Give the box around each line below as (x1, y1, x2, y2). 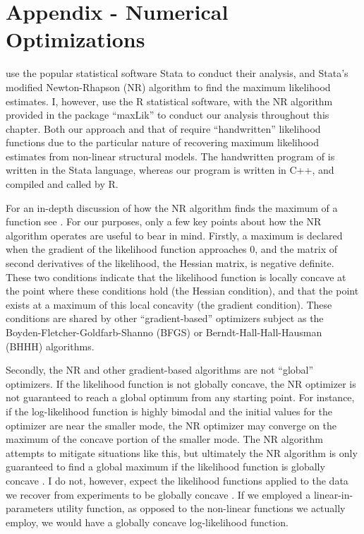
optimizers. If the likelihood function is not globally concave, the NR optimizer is (6, 376, 356, 391)
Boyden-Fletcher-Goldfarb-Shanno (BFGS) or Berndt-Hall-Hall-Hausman (6, 325, 322, 339)
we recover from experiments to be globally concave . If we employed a (6, 487, 311, 502)
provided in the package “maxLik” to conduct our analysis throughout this (6, 107, 329, 122)
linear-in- (313, 487, 353, 502)
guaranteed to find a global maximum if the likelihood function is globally (6, 459, 325, 474)
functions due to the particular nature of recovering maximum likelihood (6, 135, 320, 150)
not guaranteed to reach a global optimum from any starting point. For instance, (6, 390, 355, 405)
